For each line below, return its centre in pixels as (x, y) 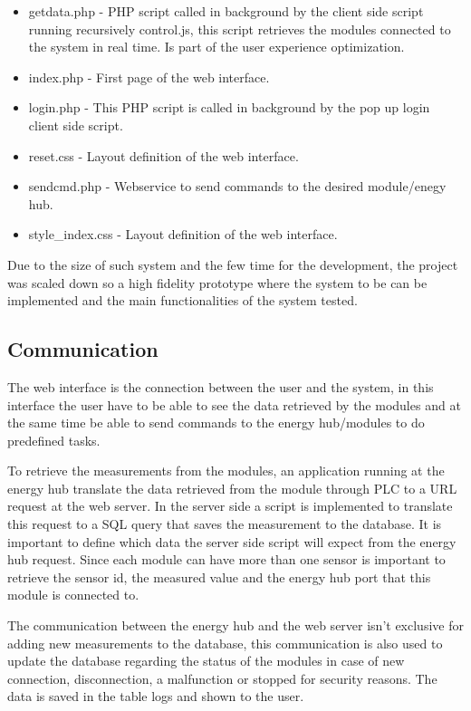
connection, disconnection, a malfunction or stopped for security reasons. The (222, 678)
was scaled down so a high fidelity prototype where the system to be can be (217, 282)
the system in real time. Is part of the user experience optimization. (216, 47)
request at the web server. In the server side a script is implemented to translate (230, 506)
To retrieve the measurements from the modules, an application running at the (226, 471)
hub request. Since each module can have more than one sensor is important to (226, 559)
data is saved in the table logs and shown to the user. (156, 696)
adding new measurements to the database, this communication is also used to (225, 643)
